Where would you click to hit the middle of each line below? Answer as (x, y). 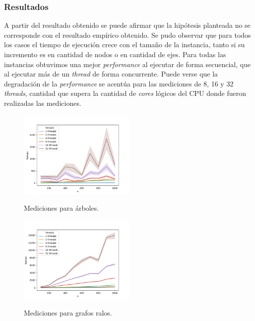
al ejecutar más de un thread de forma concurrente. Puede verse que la (111, 74)
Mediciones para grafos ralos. (68, 313)
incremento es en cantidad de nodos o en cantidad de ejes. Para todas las (115, 54)
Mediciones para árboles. (62, 208)
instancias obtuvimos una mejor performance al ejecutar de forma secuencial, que (127, 64)
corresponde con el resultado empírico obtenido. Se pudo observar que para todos (127, 35)
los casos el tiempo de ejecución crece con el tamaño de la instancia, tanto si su (125, 44)
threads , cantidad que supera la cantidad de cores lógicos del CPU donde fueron (125, 93)
